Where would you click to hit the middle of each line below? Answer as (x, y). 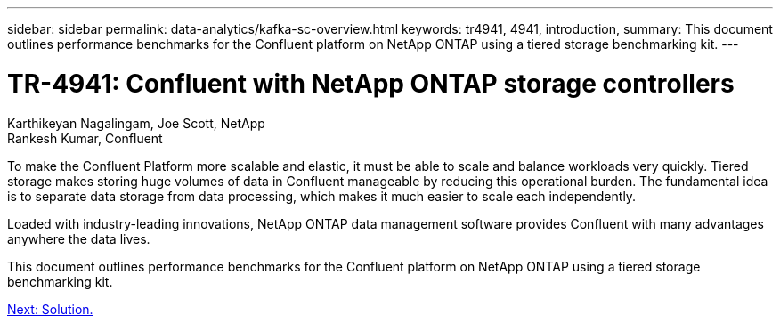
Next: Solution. (50, 309)
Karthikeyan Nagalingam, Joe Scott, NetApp (136, 123)
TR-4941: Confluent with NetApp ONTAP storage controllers (371, 83)
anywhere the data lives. (79, 238)
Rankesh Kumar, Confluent (85, 138)
